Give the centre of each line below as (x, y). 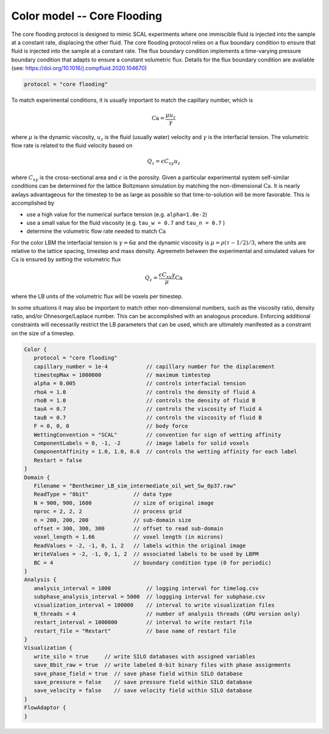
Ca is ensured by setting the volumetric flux (66, 260)
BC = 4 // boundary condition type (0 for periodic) (153, 563)
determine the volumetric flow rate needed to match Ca (96, 231)
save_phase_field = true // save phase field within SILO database (138, 673)
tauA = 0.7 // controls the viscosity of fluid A (148, 409)
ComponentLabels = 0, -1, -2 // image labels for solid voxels (141, 443)
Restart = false (58, 460)
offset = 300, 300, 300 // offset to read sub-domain (129, 528)
